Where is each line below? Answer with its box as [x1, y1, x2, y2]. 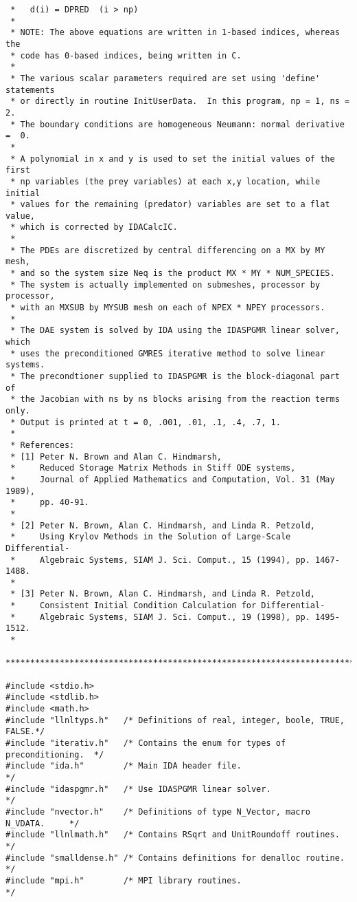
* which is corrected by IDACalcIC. [10, 222, 178, 233]
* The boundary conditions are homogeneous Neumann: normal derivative [10, 119, 345, 129]
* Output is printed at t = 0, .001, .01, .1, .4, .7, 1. [10, 417, 281, 427]
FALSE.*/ [5, 727, 45, 737]
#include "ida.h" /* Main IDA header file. [5, 761, 242, 771]
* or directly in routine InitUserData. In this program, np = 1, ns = [10, 96, 350, 107]
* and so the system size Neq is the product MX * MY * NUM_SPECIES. [10, 268, 335, 279]
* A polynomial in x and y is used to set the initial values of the [10, 153, 335, 164]
